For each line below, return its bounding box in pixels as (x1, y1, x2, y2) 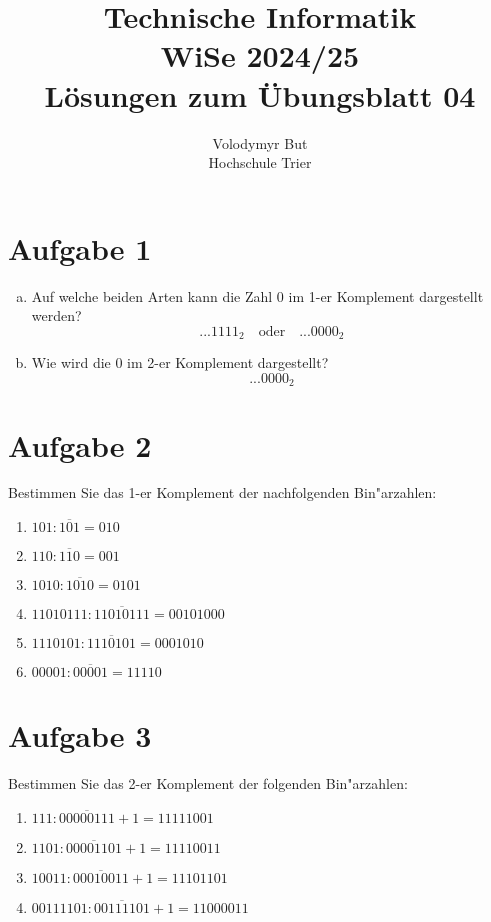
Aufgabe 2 (8, 424, 152, 465)
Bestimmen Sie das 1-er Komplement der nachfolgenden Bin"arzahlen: (8, 482, 437, 503)
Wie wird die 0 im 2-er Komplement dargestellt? (31, 352, 329, 373)
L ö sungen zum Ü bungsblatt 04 (44, 74, 476, 115)
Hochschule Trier (208, 152, 312, 173)
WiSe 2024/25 (160, 35, 360, 76)
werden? (31, 305, 82, 326)
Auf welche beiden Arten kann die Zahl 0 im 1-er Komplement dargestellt (31, 285, 484, 306)
